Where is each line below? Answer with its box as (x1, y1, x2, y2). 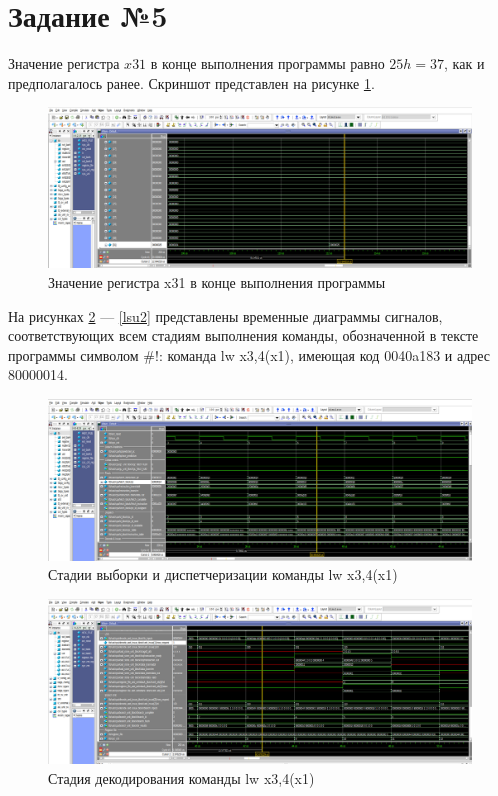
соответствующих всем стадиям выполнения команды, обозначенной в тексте (8, 325, 479, 346)
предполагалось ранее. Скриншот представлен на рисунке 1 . (8, 72, 375, 93)
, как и (444, 53, 485, 74)
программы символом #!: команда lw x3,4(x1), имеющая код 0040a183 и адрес (8, 344, 491, 365)
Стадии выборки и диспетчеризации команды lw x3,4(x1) (48, 564, 398, 585)
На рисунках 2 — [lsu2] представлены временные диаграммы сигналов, (8, 305, 443, 326)
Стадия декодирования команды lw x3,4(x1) (48, 767, 315, 788)
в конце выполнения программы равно (150, 53, 385, 74)
